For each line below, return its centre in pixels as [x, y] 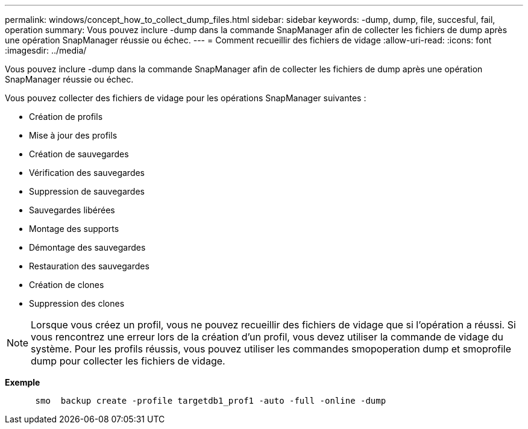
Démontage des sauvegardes [87, 247]
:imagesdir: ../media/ [46, 50]
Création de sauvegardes [79, 154]
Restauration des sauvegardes [89, 266]
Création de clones [67, 285]
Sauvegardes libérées [72, 210]
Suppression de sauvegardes [87, 191]
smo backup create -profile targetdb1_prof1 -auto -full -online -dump [211, 401]
